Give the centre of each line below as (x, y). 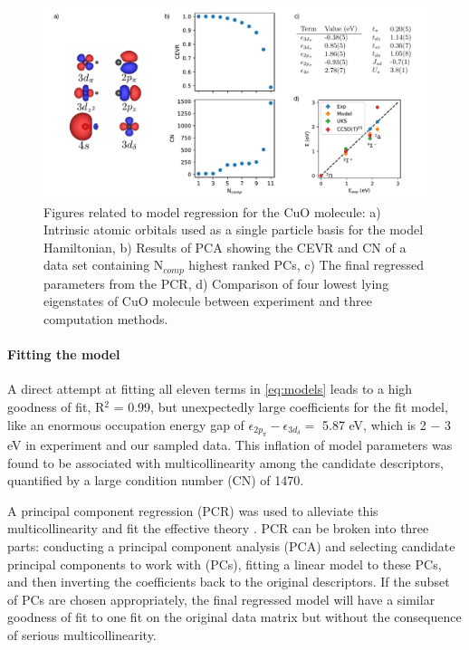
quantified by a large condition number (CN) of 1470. (156, 480)
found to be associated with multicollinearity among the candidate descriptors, (225, 462)
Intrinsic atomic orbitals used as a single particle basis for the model (234, 229)
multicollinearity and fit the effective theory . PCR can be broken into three (218, 528)
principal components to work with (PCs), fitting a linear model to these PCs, (225, 564)
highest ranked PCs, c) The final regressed (306, 265)
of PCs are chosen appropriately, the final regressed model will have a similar (221, 599)
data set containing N (104, 265)
